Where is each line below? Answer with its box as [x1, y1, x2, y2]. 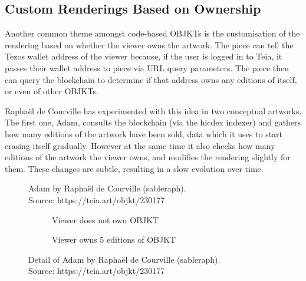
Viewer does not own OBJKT [52, 213, 159, 226]
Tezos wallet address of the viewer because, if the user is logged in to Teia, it [5, 50, 282, 62]
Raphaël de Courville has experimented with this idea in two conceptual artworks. [5, 104, 302, 117]
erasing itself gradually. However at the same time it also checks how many [5, 139, 275, 151]
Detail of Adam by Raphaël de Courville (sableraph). [28, 253, 221, 265]
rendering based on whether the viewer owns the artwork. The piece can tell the [5, 38, 294, 51]
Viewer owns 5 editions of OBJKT [52, 233, 176, 246]
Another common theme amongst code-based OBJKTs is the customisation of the [5, 27, 300, 39]
